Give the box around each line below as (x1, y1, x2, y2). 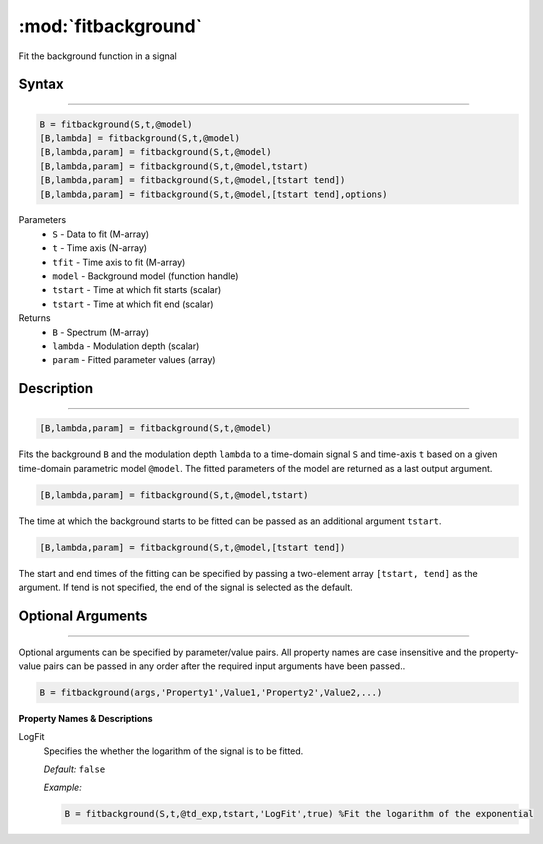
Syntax (18, 76, 64, 93)
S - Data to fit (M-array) (52, 228, 150, 240)
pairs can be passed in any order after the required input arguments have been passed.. (43, 660, 406, 672)
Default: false (43, 763, 106, 775)
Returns (18, 312, 51, 324)
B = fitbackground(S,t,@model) (39, 118, 194, 130)
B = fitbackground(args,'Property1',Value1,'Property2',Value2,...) (39, 686, 383, 698)
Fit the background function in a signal (18, 50, 177, 62)
